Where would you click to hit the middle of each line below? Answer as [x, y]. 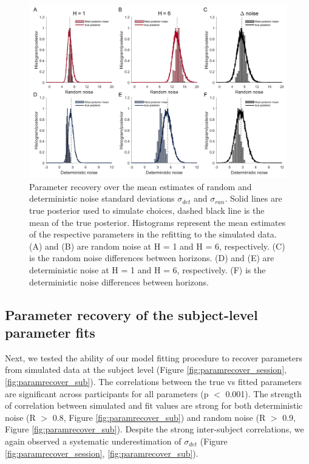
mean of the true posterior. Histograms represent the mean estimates [158, 222]
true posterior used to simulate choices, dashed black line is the [147, 210]
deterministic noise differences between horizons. [119, 281]
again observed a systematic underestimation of [93, 441]
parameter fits [50, 332]
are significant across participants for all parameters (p [107, 393]
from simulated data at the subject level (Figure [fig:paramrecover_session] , [146, 370]
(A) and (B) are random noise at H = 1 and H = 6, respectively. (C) [157, 246]
